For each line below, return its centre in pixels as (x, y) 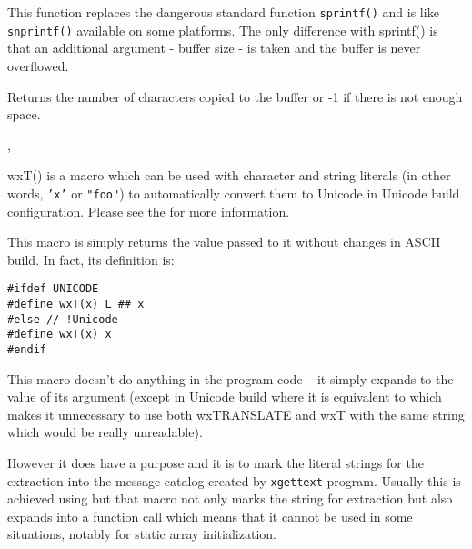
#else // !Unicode (63, 319)
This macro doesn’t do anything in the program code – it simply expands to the (231, 378)
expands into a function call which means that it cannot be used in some (210, 516)
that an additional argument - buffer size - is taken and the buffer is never (214, 48)
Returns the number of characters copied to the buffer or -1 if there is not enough (235, 96)
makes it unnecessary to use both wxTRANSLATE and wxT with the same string (236, 414)
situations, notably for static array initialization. (142, 534)
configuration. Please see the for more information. (149, 211)
